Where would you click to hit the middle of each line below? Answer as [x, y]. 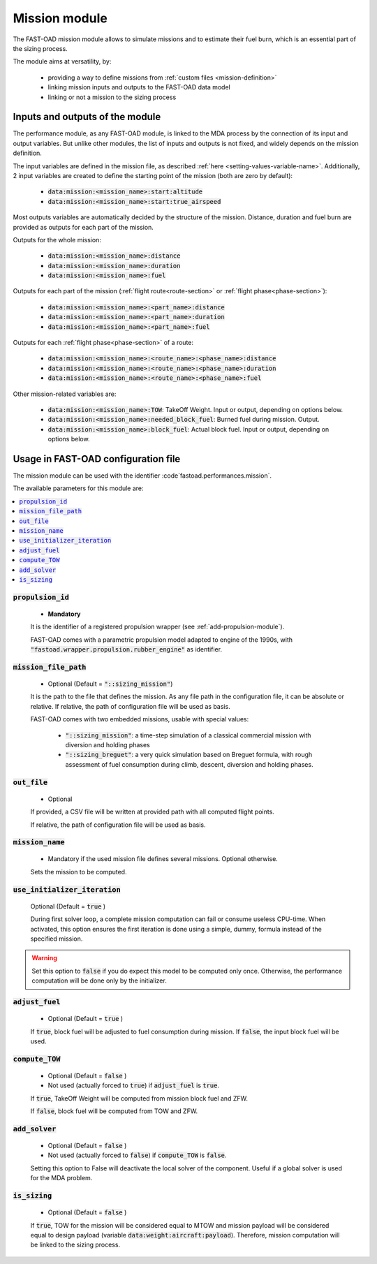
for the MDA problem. [61, 1178]
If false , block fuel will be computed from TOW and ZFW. [114, 1111]
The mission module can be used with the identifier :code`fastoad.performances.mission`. [142, 476]
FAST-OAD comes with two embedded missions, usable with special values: [140, 719]
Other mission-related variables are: [65, 394]
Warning [44, 958]
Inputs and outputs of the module [87, 117]
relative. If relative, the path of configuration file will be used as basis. [130, 706]
